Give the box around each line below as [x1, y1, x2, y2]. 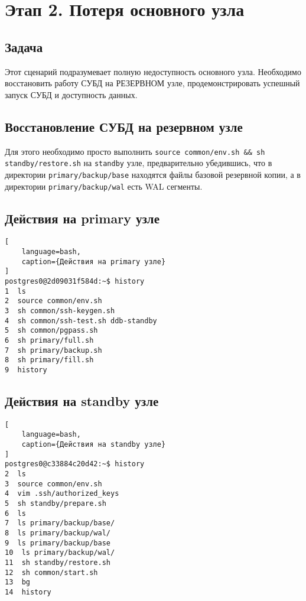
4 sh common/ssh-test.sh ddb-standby [5, 316, 157, 325]
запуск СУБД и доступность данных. [5, 88, 138, 100]
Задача [5, 37, 43, 56]
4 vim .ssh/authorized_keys [5, 489, 119, 498]
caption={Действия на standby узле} [21, 440, 166, 449]
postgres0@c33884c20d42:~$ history [5, 460, 145, 469]
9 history [5, 365, 47, 374]
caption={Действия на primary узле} [21, 257, 166, 266]
